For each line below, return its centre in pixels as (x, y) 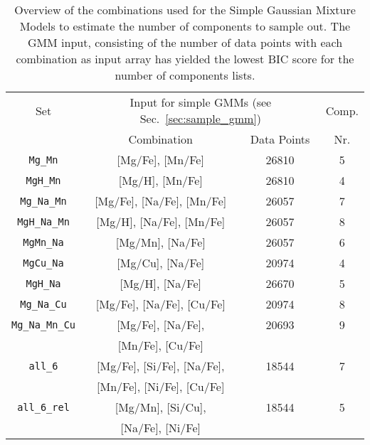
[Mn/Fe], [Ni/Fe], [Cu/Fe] (161, 386)
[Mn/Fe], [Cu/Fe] (160, 345)
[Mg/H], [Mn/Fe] (160, 180)
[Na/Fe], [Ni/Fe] (160, 428)
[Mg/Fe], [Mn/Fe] (160, 160)
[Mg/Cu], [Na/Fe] (161, 263)
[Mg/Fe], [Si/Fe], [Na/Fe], (161, 366)
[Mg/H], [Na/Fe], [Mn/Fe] (161, 221)
